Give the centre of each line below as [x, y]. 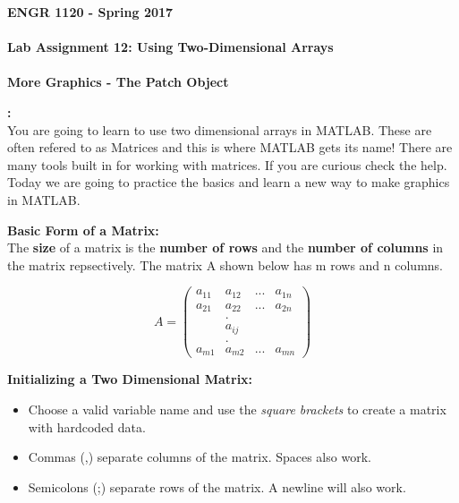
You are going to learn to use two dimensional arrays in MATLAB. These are [220, 129]
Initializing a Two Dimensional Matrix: [130, 379]
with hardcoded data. [87, 426]
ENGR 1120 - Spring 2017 [90, 12]
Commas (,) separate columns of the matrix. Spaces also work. [200, 457]
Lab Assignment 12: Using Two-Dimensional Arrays [170, 47]
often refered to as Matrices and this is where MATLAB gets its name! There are [230, 147]
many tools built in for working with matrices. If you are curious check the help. [227, 164]
